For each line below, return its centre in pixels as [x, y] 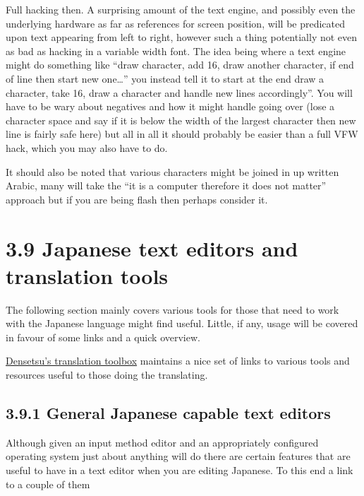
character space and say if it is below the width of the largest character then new [181, 120]
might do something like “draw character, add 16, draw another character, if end [180, 65]
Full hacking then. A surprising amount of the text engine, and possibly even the [181, 9]
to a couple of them [48, 484]
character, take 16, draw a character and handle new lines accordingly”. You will [179, 92]
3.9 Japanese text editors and [152, 248]
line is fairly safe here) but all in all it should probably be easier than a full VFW [182, 134]
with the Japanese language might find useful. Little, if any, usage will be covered [182, 323]
